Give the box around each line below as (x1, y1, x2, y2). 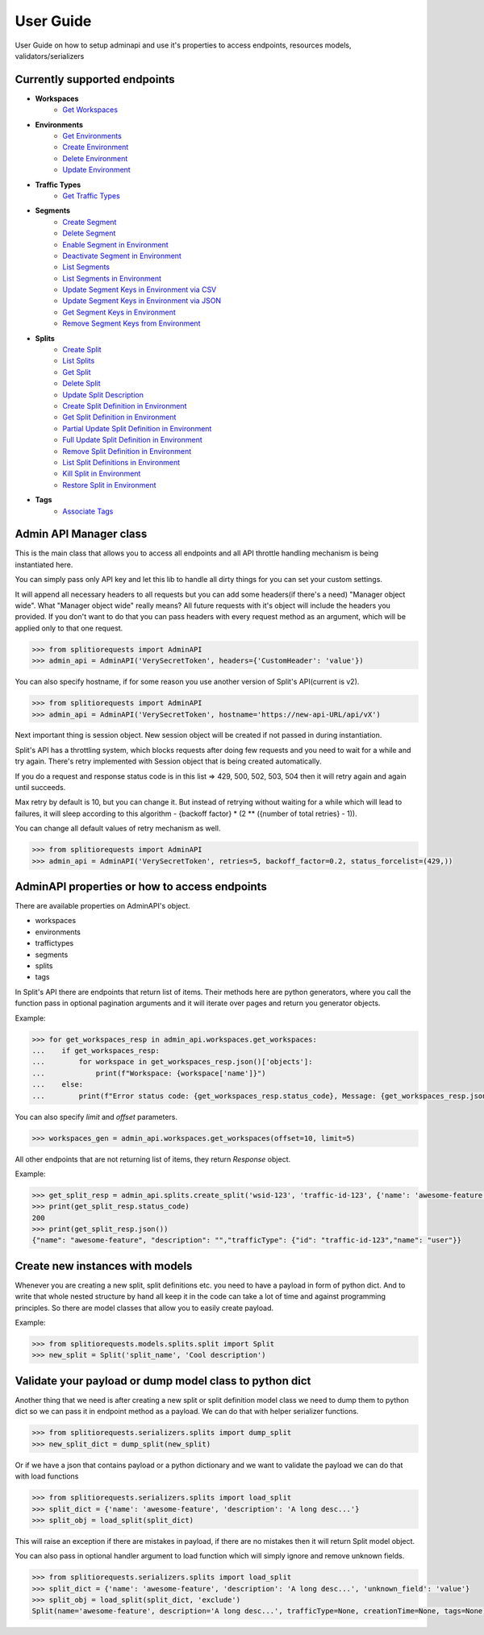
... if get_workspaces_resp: (31, 1046, 161, 1055)
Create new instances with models (15, 1258, 193, 1273)
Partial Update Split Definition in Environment (62, 423, 212, 433)
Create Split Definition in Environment (62, 401, 187, 410)
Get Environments (62, 131, 123, 141)
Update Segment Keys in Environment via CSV (62, 285, 217, 294)
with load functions (15, 1471, 79, 1481)
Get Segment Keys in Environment (62, 307, 177, 317)
